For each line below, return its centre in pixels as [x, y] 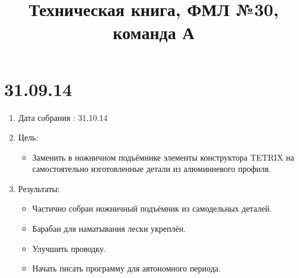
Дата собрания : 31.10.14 [63, 117]
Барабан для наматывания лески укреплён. [109, 229]
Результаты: [39, 188]
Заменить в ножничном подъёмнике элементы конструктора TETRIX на [163, 157]
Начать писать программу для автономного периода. [126, 268]
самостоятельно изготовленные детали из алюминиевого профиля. [152, 169]
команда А [154, 32]
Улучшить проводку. [69, 248]
